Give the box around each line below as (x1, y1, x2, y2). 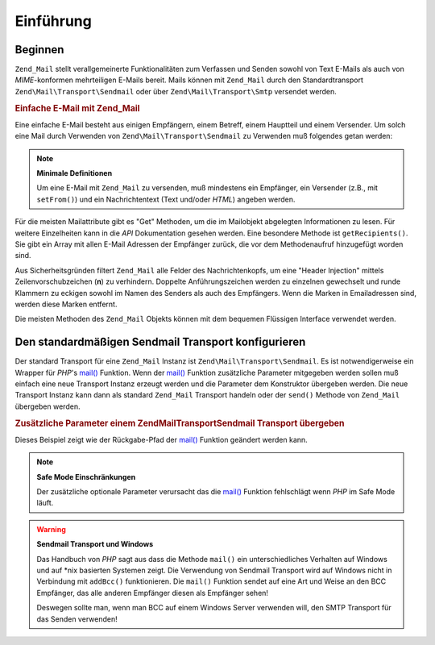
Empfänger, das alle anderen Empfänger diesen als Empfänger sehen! (36, 588, 269, 597)
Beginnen (14, 43, 64, 56)
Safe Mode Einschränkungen (36, 472, 136, 481)
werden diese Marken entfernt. (14, 299, 118, 309)
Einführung (14, 12, 92, 30)
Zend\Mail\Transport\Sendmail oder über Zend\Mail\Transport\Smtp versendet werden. (14, 86, 338, 96)
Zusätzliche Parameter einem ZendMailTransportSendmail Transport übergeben (14, 418, 346, 429)
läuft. (36, 498, 54, 508)
